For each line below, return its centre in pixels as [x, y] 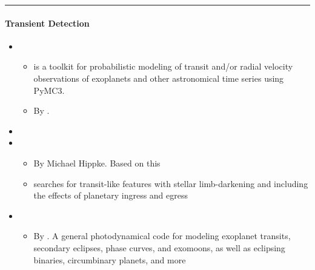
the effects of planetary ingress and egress [111, 195]
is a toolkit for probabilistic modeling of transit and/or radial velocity [163, 66]
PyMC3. [49, 90]
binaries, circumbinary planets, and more [110, 259]
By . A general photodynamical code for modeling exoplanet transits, [162, 236]
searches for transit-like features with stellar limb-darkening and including [171, 183]
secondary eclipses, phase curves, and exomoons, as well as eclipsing [159, 247]
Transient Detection [47, 23]
